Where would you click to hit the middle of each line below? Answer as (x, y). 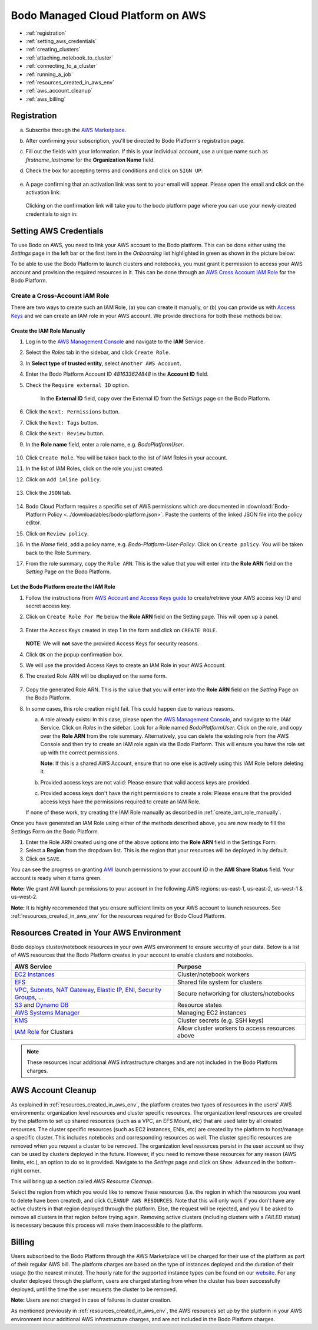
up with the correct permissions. (80, 753)
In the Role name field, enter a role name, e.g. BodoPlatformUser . (105, 444)
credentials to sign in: (52, 214)
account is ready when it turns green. (56, 878)
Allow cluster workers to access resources (236, 1028)
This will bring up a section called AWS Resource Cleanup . (82, 1181)
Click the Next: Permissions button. (73, 412)
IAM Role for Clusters (44, 1032)
